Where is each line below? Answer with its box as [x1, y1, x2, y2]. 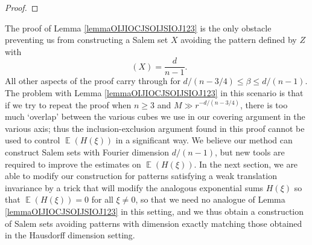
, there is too [240, 98, 288, 111]
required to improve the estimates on [5, 157, 141, 170]
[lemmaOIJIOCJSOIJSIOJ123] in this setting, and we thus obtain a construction [5, 204, 304, 217]
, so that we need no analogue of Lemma [135, 193, 285, 206]
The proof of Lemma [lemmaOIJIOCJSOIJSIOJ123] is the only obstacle [5, 21, 272, 34]
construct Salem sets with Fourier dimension [5, 146, 170, 158]
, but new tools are [215, 146, 285, 158]
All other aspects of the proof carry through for [5, 74, 180, 87]
